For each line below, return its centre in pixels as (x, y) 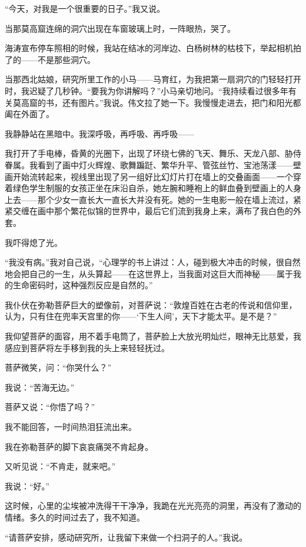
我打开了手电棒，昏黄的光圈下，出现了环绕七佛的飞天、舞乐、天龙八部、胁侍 (153, 153)
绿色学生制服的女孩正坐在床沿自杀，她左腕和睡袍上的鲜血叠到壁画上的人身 (157, 188)
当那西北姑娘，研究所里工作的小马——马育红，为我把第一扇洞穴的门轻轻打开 (153, 79)
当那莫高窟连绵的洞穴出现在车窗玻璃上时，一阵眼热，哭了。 (120, 28)
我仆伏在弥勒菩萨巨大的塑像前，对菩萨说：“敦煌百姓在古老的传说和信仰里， (151, 304)
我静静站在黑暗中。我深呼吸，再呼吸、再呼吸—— (99, 133)
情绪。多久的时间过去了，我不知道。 (75, 517)
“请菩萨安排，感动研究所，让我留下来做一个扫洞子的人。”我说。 (126, 537)
